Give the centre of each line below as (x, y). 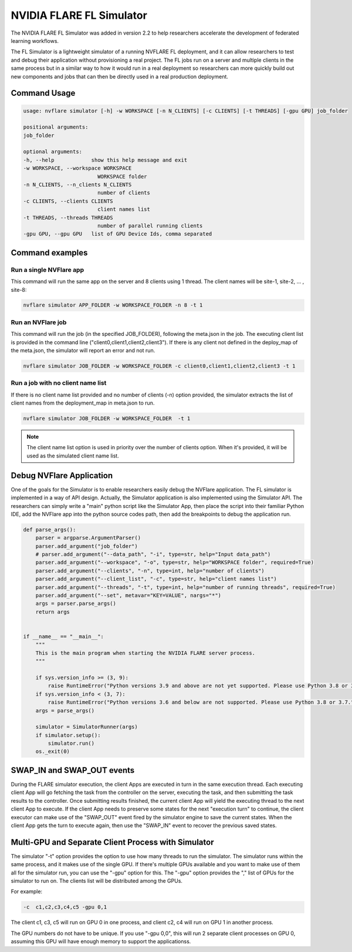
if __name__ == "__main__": (63, 636)
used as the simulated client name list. (73, 456)
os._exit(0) (53, 751)
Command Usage (43, 93)
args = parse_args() (65, 710)
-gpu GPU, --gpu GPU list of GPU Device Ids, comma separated (118, 234)
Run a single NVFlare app (48, 270)
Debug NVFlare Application (62, 475)
